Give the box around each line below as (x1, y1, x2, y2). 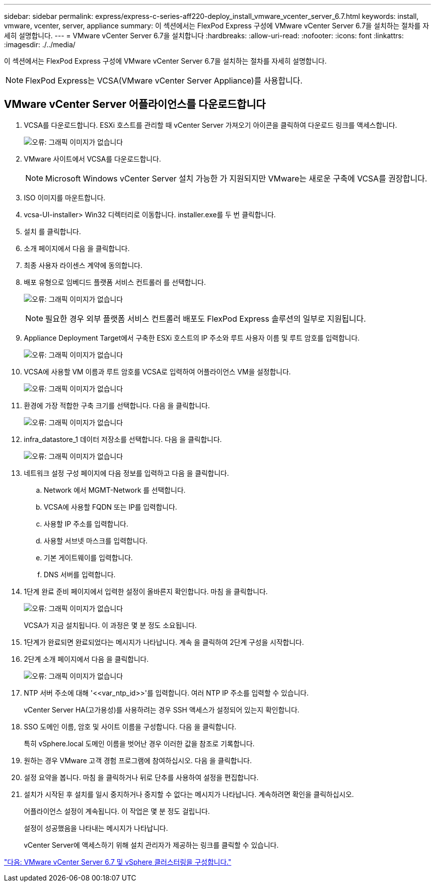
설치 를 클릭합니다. (24, 227, 81, 236)
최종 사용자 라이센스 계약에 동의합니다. (24, 261, 143, 269)
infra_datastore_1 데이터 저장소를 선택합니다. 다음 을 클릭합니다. (24, 435, 222, 443)
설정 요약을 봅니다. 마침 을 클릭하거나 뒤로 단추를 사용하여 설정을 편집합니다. (24, 773, 259, 782)
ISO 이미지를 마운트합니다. (24, 193, 106, 202)
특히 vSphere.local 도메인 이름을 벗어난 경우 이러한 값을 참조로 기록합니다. (24, 739, 255, 748)
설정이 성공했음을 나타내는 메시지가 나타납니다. (24, 823, 168, 832)
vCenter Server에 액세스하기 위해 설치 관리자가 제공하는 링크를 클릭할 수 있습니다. (24, 840, 279, 849)
